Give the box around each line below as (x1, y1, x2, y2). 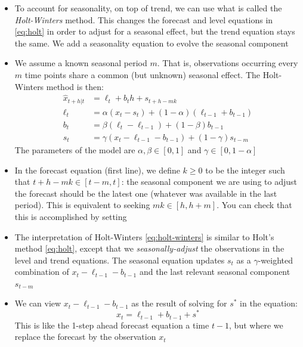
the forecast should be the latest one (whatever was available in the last (14, 187, 277, 199)
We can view (14, 297, 61, 309)
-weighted (258, 253, 293, 266)
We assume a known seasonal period (14, 57, 147, 69)
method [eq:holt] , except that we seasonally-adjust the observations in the (14, 242, 285, 255)
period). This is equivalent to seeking (14, 199, 150, 211)
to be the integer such (205, 163, 285, 176)
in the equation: (240, 297, 298, 309)
